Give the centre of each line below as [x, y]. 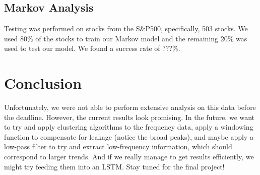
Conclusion [43, 83]
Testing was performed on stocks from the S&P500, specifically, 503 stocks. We [126, 28]
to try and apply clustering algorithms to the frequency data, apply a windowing [129, 127]
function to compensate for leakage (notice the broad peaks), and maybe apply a [129, 136]
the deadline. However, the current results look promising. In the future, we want [129, 117]
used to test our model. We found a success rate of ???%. [92, 48]
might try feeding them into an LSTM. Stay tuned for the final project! [114, 166]
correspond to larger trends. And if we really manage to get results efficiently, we [129, 157]
